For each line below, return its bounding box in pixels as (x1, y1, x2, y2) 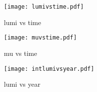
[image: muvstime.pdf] (4, 34, 77, 41)
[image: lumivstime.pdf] (4, 3, 84, 10)
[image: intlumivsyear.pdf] (4, 65, 95, 72)
